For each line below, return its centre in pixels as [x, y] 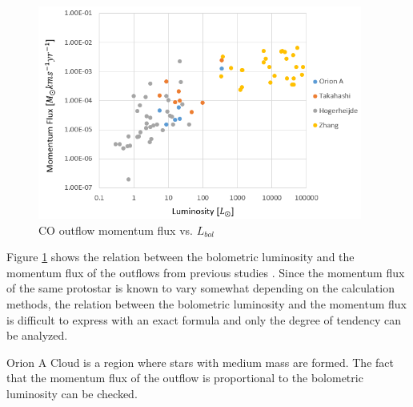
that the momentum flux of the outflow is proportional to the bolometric [185, 378]
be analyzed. [37, 335]
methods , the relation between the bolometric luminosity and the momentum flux [206, 304]
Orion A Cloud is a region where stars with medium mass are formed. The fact [200, 362]
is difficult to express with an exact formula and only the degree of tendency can [204, 319]
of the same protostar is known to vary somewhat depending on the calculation [200, 288]
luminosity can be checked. [72, 394]
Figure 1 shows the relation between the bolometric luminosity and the [180, 257]
